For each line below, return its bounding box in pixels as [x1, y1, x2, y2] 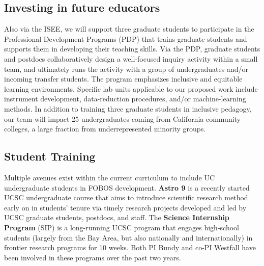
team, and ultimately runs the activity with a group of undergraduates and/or [4, 63, 248, 74]
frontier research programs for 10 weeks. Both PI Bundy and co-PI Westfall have [4, 242, 256, 253]
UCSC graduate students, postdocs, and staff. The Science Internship [4, 212, 229, 223]
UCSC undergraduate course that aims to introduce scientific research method [4, 192, 248, 203]
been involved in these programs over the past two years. [4, 252, 181, 262]
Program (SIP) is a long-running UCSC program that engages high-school [4, 222, 239, 232]
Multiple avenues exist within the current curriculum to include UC [4, 172, 215, 182]
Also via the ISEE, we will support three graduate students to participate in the [4, 23, 254, 34]
